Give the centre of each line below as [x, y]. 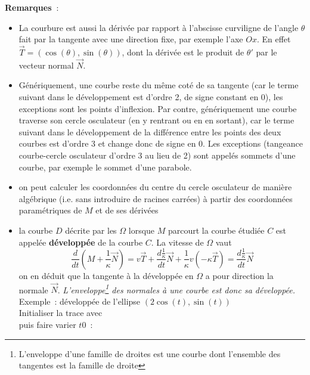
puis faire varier [47, 324]
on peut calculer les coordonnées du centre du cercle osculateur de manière [155, 187]
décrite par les [91, 230]
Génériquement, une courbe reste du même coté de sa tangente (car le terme [159, 85]
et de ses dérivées [127, 210]
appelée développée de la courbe [81, 242]
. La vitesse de [177, 242]
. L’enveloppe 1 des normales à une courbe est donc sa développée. [176, 289]
